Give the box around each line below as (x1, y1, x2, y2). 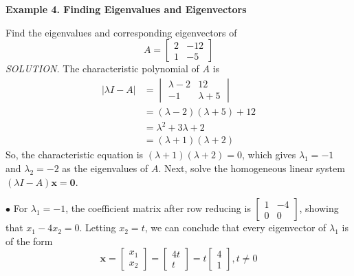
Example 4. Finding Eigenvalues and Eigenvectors (5, 2, 247, 16)
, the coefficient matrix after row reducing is (65, 201, 251, 215)
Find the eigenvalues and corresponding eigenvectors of (5, 25, 237, 39)
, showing (299, 201, 339, 215)
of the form (5, 233, 53, 248)
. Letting (79, 220, 116, 235)
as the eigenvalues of (62, 161, 148, 175)
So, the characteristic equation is (5, 147, 144, 162)
